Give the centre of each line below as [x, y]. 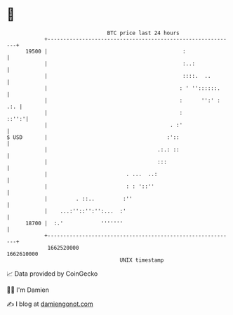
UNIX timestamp [142, 260]
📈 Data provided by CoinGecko [52, 274]
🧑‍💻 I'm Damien [28, 290]
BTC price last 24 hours [143, 33]
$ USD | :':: [93, 137]
